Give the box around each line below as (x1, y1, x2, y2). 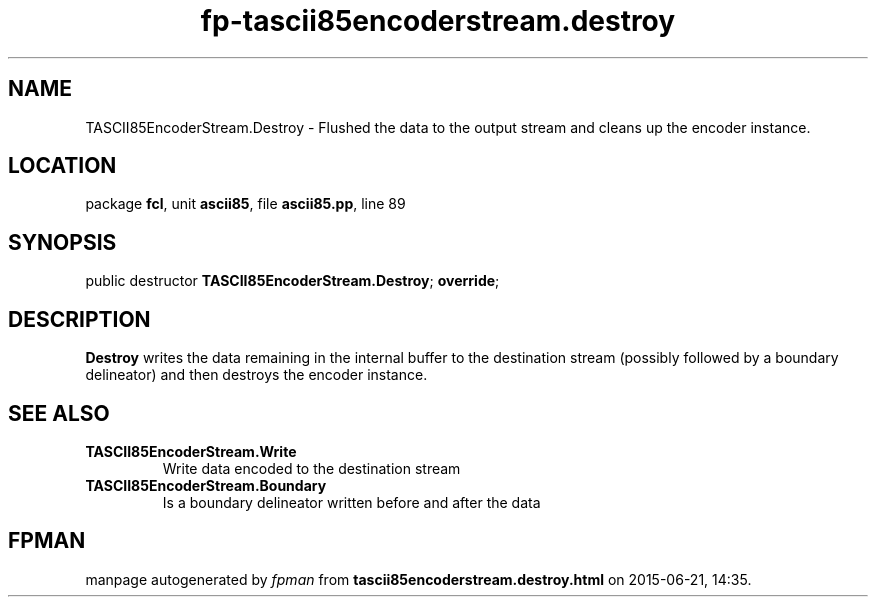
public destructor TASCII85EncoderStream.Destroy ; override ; (85, 272, 500, 290)
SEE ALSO (8, 400, 110, 426)
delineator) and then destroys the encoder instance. (85, 366, 428, 384)
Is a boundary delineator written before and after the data (162, 493, 541, 511)
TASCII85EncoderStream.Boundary (85, 476, 327, 494)
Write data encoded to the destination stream (162, 459, 461, 477)
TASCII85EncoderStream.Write (85, 442, 297, 460)
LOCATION (8, 153, 117, 179)
